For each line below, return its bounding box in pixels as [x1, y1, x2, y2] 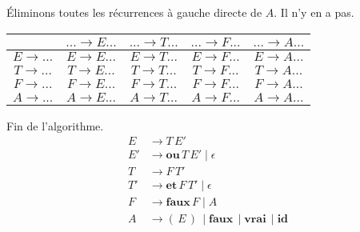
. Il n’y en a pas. [274, 4, 354, 20]
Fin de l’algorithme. [6, 117, 104, 134]
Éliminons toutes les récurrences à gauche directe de [6, 4, 262, 20]
